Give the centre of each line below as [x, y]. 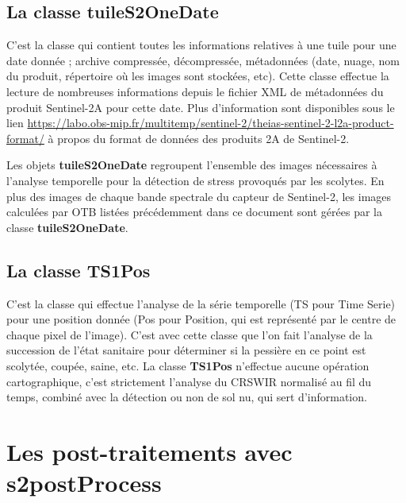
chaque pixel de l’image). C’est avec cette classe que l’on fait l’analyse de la [190, 334]
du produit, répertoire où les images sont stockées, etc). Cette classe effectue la [198, 76]
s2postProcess [84, 483]
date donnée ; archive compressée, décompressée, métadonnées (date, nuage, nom [203, 60]
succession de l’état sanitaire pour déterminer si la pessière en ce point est [186, 350]
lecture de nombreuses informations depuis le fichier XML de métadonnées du [195, 91]
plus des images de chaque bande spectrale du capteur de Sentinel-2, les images [199, 196]
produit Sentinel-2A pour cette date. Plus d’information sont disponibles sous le [201, 107]
